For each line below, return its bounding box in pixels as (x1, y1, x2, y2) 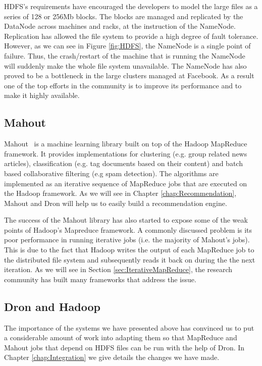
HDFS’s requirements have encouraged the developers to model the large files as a (4, 1, 258, 11)
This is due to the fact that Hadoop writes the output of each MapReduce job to (4, 244, 254, 255)
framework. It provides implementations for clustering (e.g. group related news (4, 148, 247, 159)
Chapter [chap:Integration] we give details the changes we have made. (4, 352, 220, 362)
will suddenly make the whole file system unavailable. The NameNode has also (4, 60, 247, 71)
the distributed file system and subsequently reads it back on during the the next (4, 254, 255, 265)
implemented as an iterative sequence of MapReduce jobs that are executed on (4, 178, 247, 188)
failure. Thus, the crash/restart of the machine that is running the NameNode (4, 50, 245, 61)
